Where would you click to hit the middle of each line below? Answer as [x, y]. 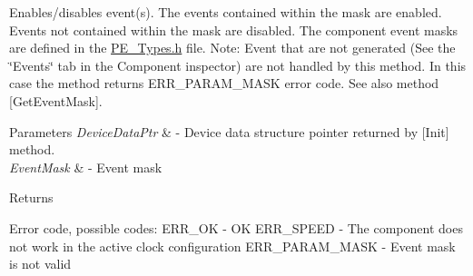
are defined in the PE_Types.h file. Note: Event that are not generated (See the [232, 48]
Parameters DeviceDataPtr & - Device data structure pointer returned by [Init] [229, 131]
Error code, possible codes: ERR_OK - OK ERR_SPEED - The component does [236, 227]
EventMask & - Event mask [86, 167]
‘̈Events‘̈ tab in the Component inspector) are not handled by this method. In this [238, 65]
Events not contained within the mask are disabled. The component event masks [234, 30]
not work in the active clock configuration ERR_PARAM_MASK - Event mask [232, 246]
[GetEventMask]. [56, 100]
